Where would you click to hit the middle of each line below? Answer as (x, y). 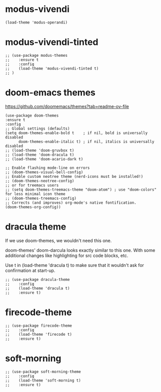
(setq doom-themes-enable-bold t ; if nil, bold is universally (77, 133)
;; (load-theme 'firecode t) (39, 334)
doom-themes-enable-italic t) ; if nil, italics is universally (86, 141)
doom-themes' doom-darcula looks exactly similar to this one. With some (80, 250)
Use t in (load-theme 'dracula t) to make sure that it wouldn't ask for (75, 265)
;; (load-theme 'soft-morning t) (43, 380)
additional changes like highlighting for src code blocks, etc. (67, 256)
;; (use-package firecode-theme (39, 326)
